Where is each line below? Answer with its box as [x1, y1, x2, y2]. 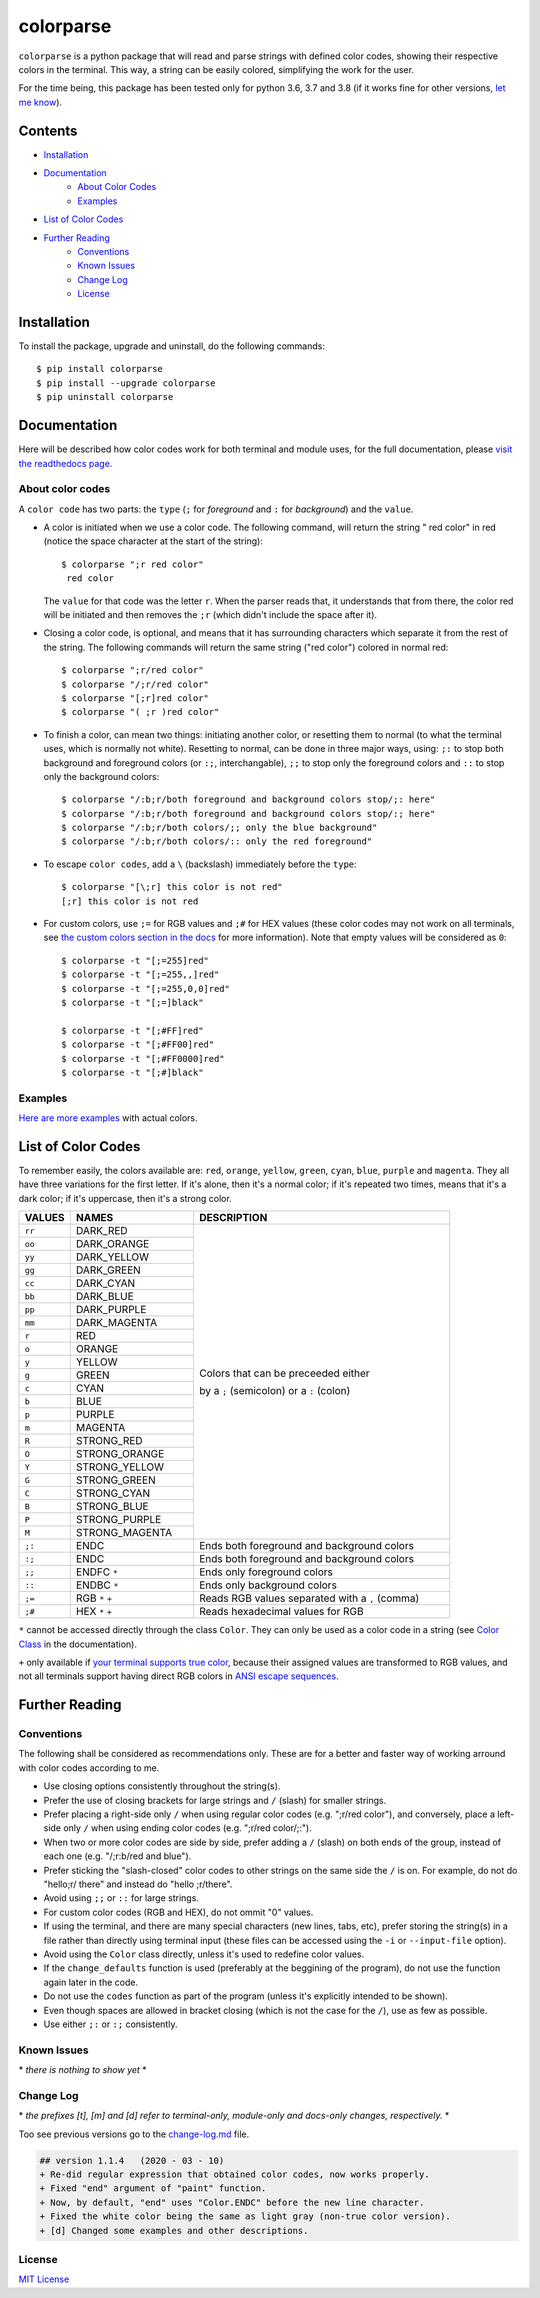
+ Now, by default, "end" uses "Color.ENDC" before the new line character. [39, 2196, 425, 2208]
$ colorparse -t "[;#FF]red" [61, 1025, 204, 1036]
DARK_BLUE [75, 1290, 134, 1304]
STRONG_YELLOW [75, 1460, 165, 1474]
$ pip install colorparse [36, 363, 164, 375]
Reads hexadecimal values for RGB [198, 1605, 364, 1619]
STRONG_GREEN [75, 1473, 157, 1487]
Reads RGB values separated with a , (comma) [198, 1591, 420, 1605]
